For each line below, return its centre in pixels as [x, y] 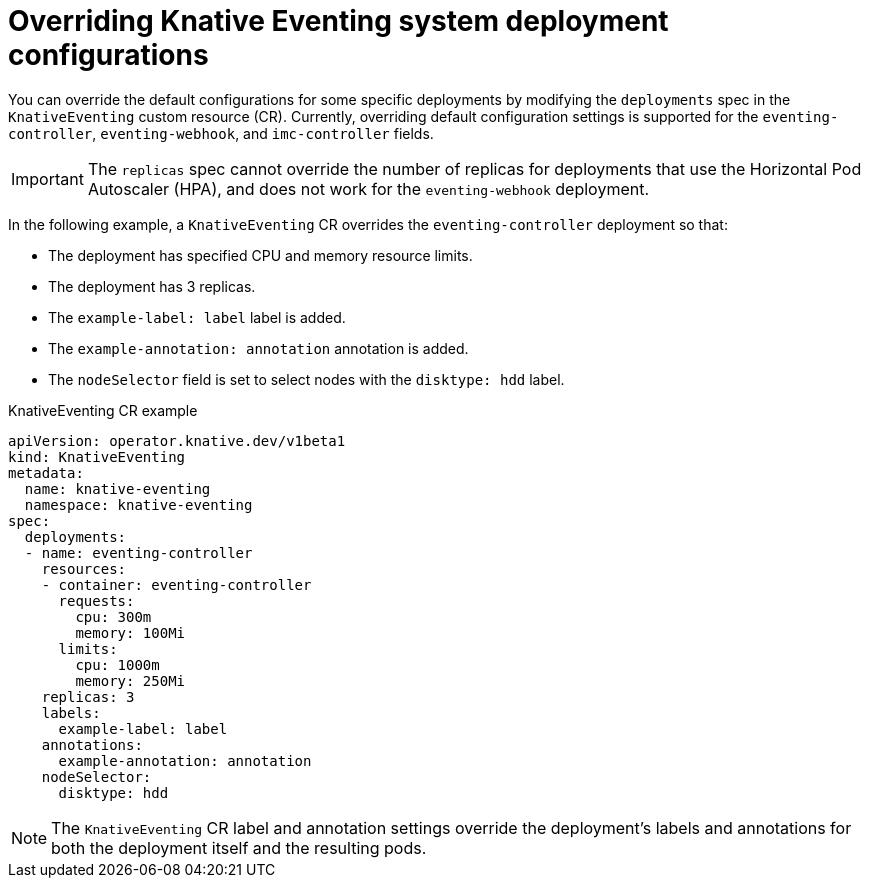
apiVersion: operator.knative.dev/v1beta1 [177, 440]
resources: [84, 568]
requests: [96, 600]
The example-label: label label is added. [197, 317]
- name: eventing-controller [138, 552]
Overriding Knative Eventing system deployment [338, 21]
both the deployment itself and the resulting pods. [239, 847]
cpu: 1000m [117, 664]
